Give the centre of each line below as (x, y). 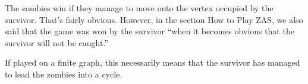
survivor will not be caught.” (57, 42)
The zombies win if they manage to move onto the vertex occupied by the (139, 8)
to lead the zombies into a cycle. (64, 74)
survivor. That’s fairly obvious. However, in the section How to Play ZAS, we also (154, 19)
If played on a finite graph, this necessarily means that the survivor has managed (153, 62)
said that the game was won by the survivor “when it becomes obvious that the (150, 31)
